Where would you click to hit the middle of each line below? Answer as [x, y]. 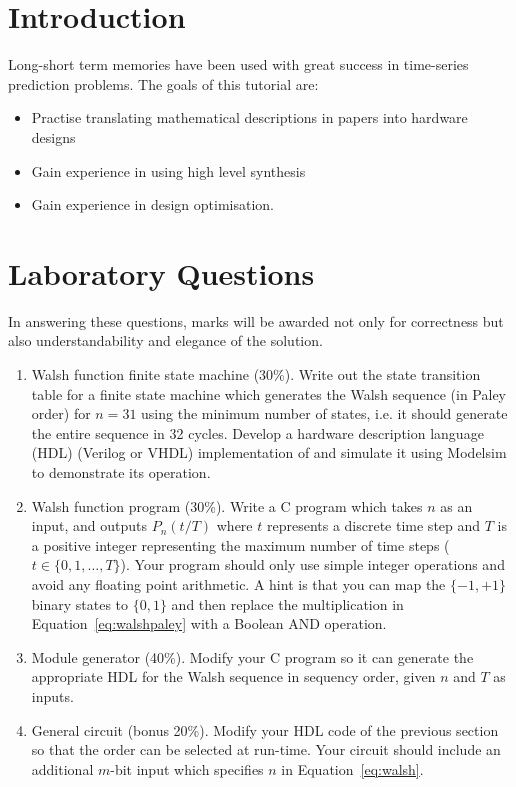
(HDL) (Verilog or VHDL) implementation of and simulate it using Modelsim [269, 452]
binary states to [80, 603]
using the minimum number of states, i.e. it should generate [324, 413]
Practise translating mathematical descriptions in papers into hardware [249, 117]
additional [62, 768]
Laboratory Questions [161, 272]
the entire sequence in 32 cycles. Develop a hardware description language [257, 432]
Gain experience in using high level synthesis [168, 170]
